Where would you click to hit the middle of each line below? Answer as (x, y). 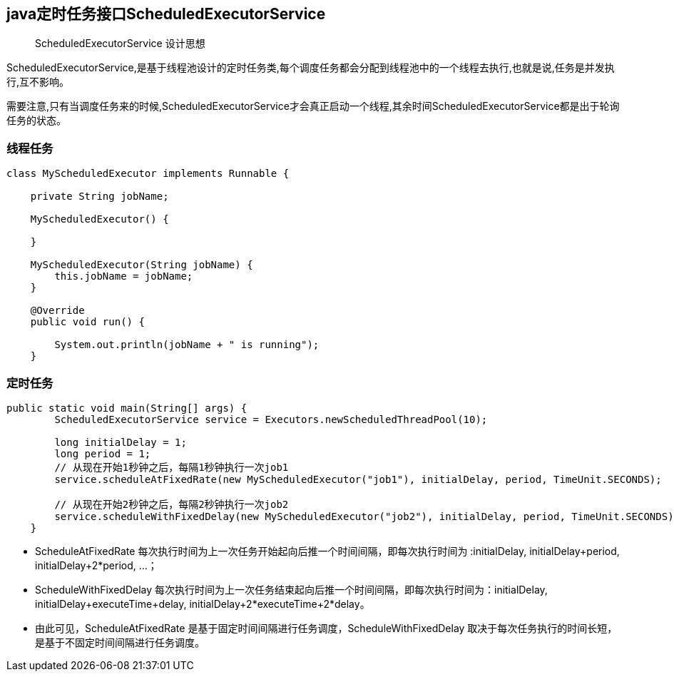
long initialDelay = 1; (121, 442)
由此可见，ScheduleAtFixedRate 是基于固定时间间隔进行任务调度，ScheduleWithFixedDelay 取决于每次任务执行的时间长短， (326, 628)
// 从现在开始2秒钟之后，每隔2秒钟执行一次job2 (172, 504)
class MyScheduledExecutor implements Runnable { (148, 174)
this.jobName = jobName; (124, 276)
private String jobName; (99, 197)
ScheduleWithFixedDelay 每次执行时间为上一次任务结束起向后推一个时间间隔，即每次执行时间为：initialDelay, (291, 589)
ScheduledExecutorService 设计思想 (120, 44)
